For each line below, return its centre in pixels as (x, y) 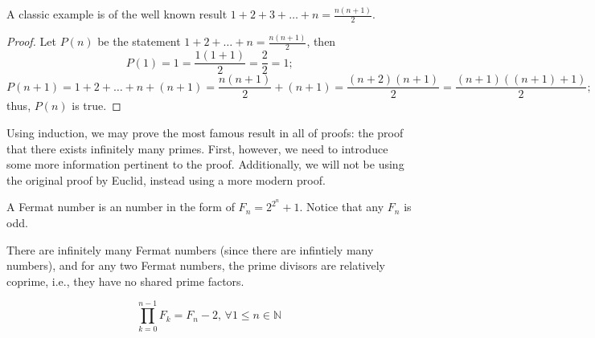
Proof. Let (31, 41)
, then (321, 41)
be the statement (139, 41)
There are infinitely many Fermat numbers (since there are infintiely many (190, 249)
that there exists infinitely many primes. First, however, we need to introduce (197, 148)
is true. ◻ (96, 106)
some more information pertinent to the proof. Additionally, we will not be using (205, 164)
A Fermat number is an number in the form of (121, 207)
